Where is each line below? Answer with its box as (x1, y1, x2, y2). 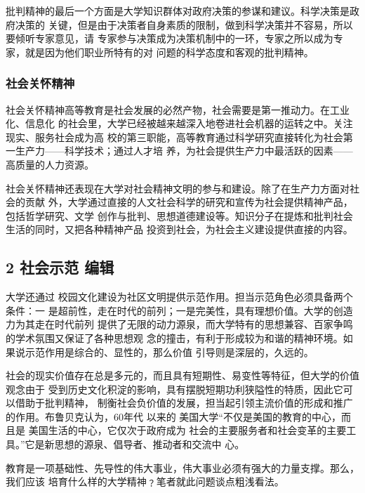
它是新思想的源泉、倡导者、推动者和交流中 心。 (25, 437, 245, 452)
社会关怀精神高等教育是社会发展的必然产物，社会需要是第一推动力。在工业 (6, 102, 350, 117)
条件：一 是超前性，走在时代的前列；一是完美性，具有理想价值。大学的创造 (6, 303, 353, 317)
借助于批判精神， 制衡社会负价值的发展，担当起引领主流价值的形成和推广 (15, 395, 353, 410)
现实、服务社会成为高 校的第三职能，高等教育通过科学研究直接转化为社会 (6, 129, 343, 144)
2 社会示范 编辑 (6, 256, 114, 278)
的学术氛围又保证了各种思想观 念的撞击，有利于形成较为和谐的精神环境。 (6, 330, 343, 345)
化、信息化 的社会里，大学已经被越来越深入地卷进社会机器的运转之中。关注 (6, 116, 353, 131)
